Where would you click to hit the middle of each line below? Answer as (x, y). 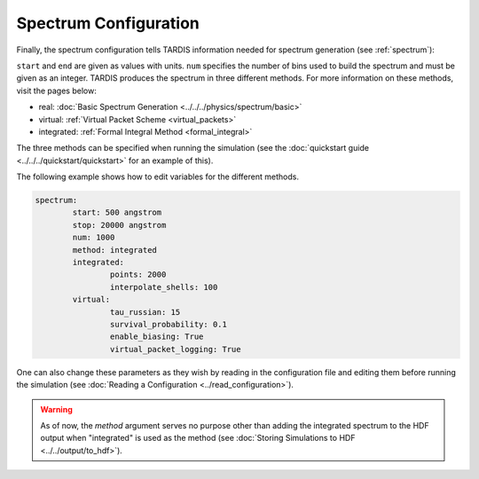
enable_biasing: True (157, 337)
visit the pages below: (56, 90)
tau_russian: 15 (145, 312)
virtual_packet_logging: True (175, 349)
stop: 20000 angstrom (119, 225)
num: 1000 (94, 238)
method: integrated (114, 250)
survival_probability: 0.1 (169, 324)
